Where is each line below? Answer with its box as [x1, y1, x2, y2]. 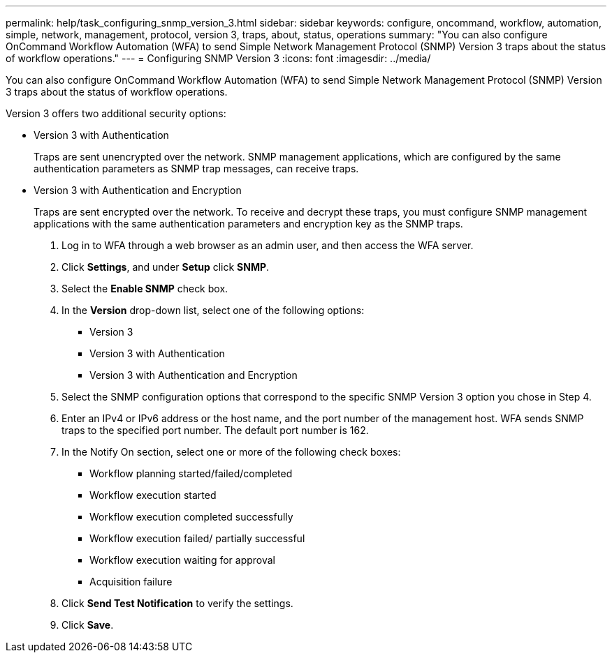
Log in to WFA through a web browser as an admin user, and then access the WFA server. [61, 239, 474, 251]
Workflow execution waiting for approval [89, 554, 276, 566]
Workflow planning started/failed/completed [89, 468, 293, 479]
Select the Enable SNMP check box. [61, 283, 228, 294]
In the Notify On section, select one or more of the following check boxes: [61, 446, 401, 458]
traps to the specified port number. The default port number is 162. [61, 424, 369, 436]
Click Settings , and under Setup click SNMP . [61, 261, 270, 273]
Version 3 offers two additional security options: [6, 107, 226, 119]
